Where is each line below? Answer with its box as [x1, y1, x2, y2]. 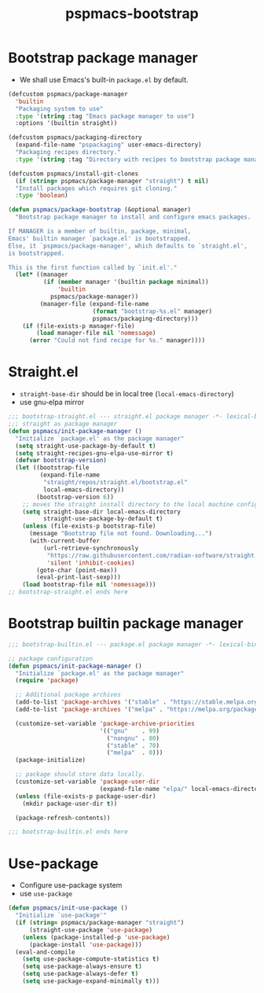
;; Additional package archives [15, 691, 122, 699]
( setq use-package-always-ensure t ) [22, 962, 143, 971]
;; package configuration [8, 654, 93, 663]
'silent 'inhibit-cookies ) [46, 559, 135, 567]
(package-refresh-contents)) [15, 814, 111, 822]
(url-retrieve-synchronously [42, 544, 139, 552]
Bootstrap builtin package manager [8, 615, 244, 633]
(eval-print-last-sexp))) [36, 573, 122, 582]
